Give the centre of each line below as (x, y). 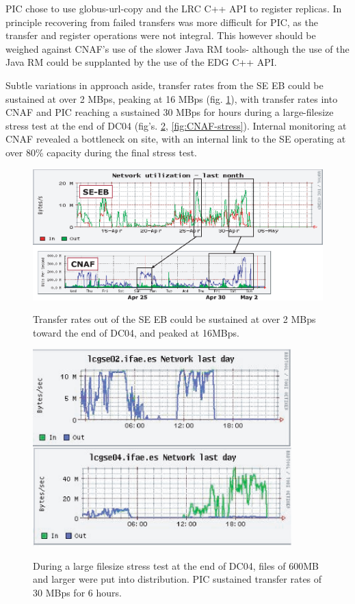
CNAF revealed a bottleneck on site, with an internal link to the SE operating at (176, 139)
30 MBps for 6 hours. (77, 592)
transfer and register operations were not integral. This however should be (161, 35)
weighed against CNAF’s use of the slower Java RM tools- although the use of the (177, 48)
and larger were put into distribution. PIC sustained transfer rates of (177, 579)
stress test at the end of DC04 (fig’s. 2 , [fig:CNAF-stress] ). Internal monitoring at (176, 125)
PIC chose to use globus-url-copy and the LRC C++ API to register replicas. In (174, 8)
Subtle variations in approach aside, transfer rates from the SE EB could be (165, 85)
